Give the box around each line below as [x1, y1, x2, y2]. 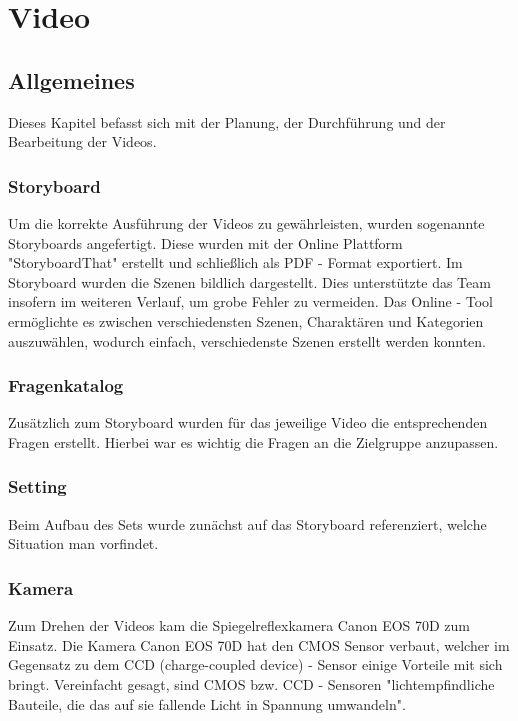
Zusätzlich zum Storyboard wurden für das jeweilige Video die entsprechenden [8, 412, 488, 433]
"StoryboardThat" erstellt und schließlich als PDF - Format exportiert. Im [8, 252, 463, 273]
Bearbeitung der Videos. [8, 131, 157, 152]
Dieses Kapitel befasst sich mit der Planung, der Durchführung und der [8, 111, 446, 132]
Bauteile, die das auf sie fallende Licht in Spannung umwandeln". [8, 693, 406, 714]
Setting [8, 474, 67, 499]
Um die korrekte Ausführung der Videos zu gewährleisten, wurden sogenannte [8, 212, 485, 233]
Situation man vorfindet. [8, 533, 159, 554]
